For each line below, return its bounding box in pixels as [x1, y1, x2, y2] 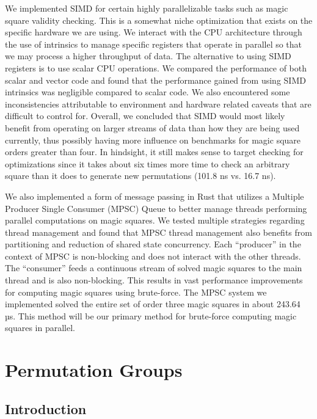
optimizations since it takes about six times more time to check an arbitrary [5, 157, 290, 170]
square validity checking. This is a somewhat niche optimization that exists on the [5, 13, 313, 26]
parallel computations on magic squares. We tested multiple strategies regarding [5, 214, 305, 227]
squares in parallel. [5, 321, 75, 334]
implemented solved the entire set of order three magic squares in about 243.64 [5, 297, 301, 310]
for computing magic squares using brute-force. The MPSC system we [5, 285, 267, 298]
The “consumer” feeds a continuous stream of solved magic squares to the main [5, 261, 302, 274]
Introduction [5, 399, 87, 418]
